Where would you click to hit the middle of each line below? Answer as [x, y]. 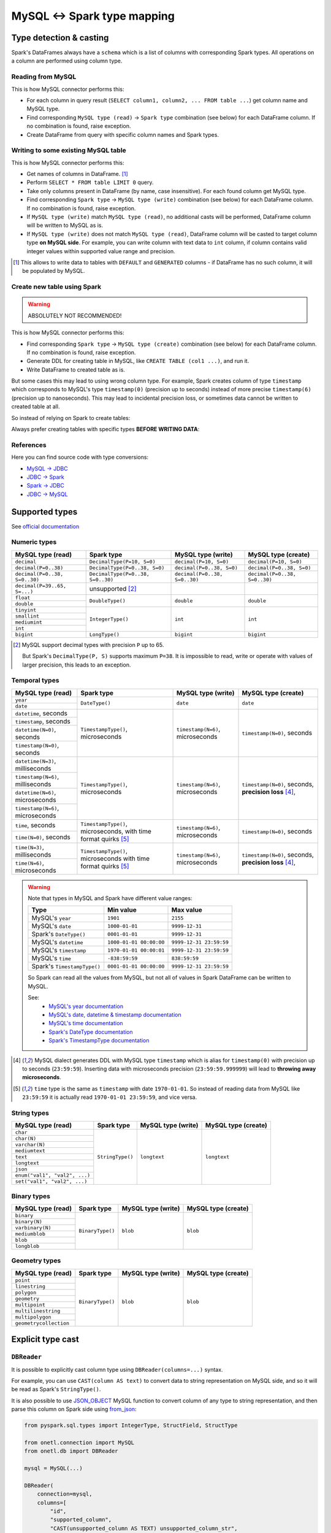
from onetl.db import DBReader [71, 1451]
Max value [187, 910]
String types [30, 1113]
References [29, 445]
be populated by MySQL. [54, 271]
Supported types [44, 512]
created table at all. [36, 407]
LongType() [104, 634]
